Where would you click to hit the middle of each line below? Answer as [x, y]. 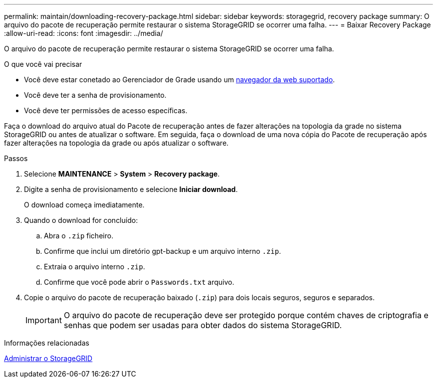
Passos [16, 158]
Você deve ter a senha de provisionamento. [95, 95]
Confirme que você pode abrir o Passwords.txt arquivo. [139, 282]
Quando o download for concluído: [81, 220]
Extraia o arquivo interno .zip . [95, 267]
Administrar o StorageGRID [48, 358]
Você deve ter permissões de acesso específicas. [106, 110]
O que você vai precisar [43, 64]
